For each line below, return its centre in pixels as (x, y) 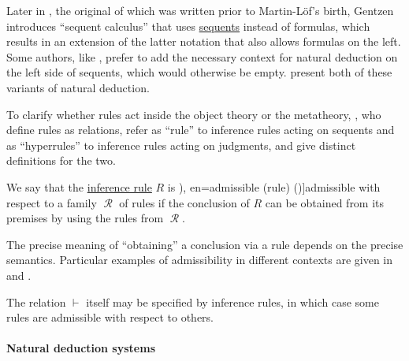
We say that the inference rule (79, 186)
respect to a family (52, 202)
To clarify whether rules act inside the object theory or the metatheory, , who (194, 114)
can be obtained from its (325, 202)
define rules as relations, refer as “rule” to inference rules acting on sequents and (201, 130)
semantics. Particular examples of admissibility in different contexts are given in (200, 260)
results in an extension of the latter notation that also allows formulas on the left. (204, 41)
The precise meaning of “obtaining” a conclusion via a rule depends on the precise (205, 244)
